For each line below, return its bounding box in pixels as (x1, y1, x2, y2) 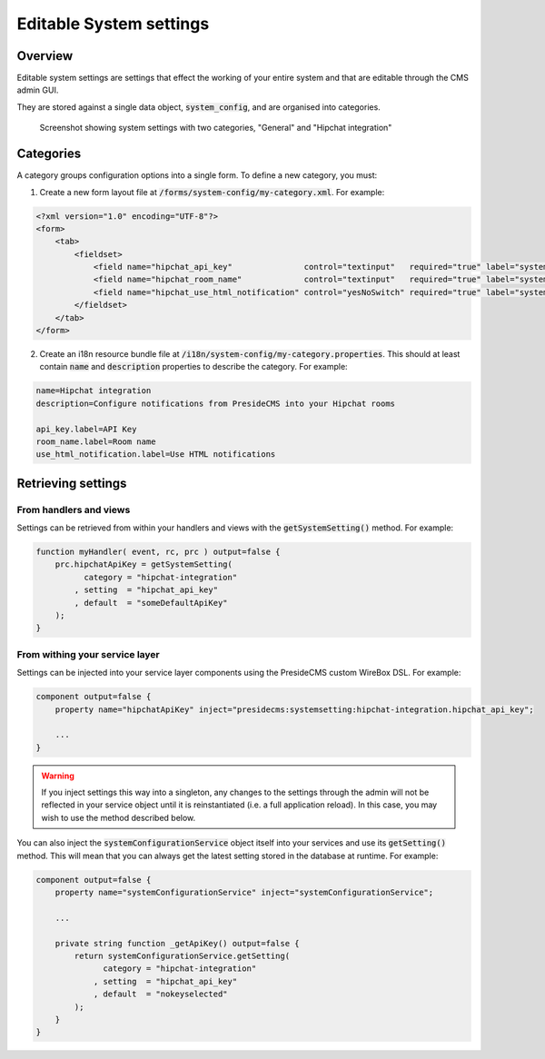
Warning (41, 770, 74, 781)
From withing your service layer (16, 648, 160, 660)
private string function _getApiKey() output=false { (54, 938, 300, 948)
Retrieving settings (16, 475, 127, 490)
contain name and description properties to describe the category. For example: (39, 361, 349, 372)
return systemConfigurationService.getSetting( (74, 950, 291, 961)
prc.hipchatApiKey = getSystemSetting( (54, 559, 233, 569)
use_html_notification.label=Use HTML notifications (35, 450, 276, 460)
